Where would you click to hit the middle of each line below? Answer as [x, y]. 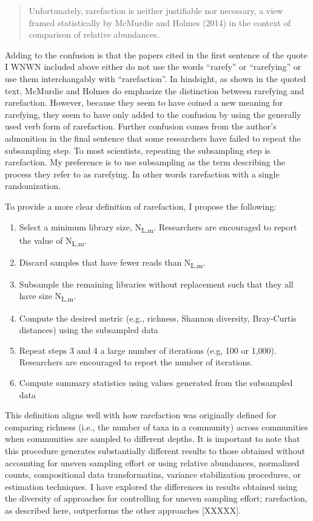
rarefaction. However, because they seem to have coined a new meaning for [144, 102]
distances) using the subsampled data [89, 330]
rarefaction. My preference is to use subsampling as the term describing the [145, 162]
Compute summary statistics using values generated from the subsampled [156, 382]
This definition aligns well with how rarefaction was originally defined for [141, 415]
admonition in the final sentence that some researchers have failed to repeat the [153, 138]
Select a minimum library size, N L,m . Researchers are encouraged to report [158, 227]
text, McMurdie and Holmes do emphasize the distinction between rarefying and [155, 90]
